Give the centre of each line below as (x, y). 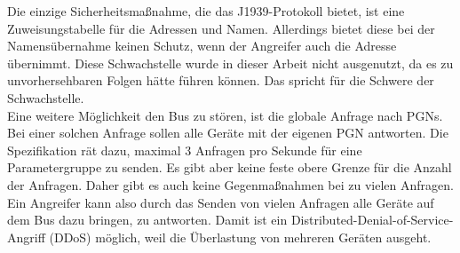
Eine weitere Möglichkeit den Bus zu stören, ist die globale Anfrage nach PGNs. (225, 115)
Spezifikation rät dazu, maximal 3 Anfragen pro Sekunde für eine (185, 150)
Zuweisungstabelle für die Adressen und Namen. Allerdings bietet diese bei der (221, 28)
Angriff (26, 237)
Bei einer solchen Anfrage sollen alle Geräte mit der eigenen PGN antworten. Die (228, 133)
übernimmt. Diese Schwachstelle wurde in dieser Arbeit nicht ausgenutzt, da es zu (230, 63)
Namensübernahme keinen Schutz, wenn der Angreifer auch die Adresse (202, 46)
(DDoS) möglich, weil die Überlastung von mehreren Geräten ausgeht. (240, 237)
